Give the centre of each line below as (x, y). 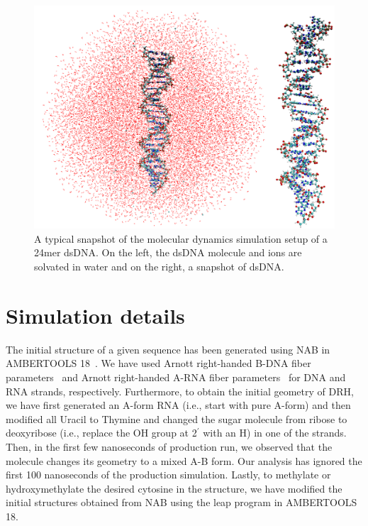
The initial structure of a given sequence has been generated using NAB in (168, 349)
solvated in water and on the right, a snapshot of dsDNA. (159, 267)
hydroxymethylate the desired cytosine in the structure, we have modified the (174, 488)
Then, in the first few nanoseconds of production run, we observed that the (169, 446)
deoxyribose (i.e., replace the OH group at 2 (101, 433)
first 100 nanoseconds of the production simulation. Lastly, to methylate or (168, 475)
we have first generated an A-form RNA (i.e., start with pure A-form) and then (178, 405)
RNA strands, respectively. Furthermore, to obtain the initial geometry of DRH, (180, 391)
